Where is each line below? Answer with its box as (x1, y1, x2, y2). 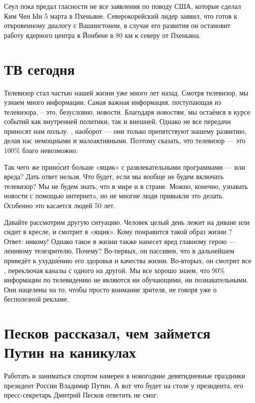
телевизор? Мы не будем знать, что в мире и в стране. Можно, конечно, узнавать (4, 181, 248, 191)
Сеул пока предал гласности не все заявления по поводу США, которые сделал (4, 1, 241, 11)
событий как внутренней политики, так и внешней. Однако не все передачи (4, 116, 231, 126)
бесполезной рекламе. (4, 294, 69, 304)
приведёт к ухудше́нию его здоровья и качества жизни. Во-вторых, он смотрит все (4, 255, 252, 265)
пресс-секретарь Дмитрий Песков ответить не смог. (4, 390, 159, 400)
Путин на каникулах (4, 342, 136, 362)
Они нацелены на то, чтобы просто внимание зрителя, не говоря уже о (4, 284, 217, 294)
